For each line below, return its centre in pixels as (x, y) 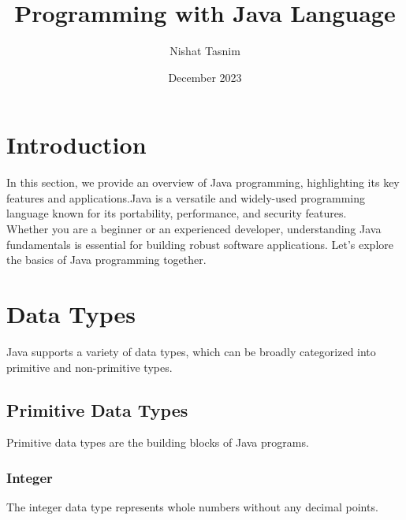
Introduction (76, 145)
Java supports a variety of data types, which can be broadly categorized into (191, 351)
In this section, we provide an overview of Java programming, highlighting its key (203, 182)
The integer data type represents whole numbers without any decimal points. (192, 507)
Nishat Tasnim (205, 51)
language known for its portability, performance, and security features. (177, 213)
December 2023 (205, 77)
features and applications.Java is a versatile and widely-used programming (186, 197)
